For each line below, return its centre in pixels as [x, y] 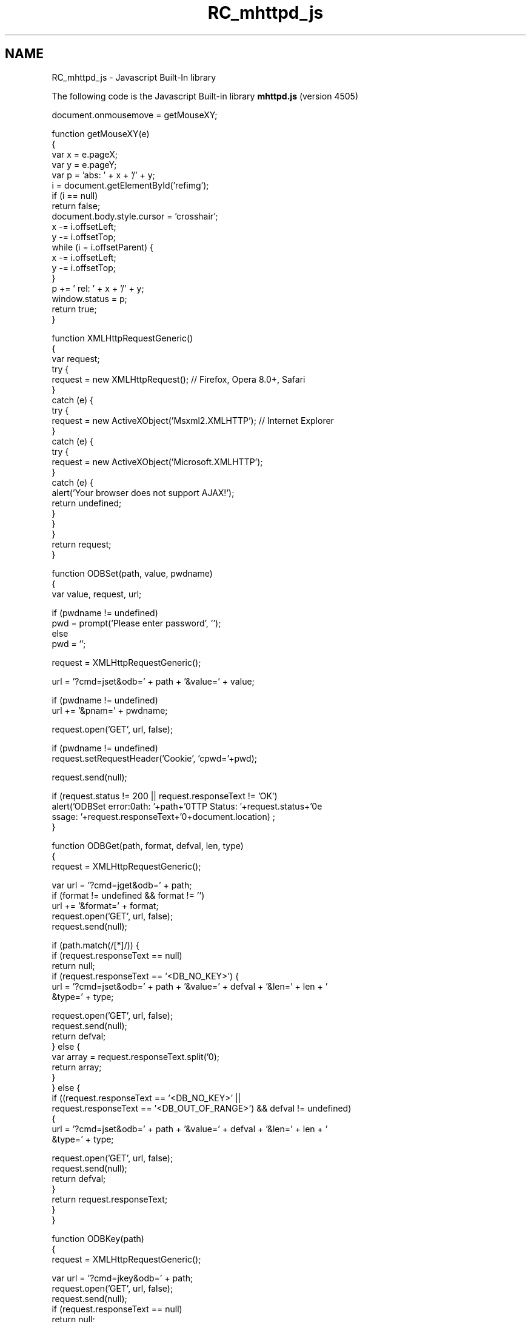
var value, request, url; [97, 594]
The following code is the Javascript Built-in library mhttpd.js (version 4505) [205, 96]
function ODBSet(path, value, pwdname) [132, 573]
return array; [77, 1067]
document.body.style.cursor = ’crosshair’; [135, 216]
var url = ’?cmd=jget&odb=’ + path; [122, 885]
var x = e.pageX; [85, 154]
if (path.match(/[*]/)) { [95, 945]
